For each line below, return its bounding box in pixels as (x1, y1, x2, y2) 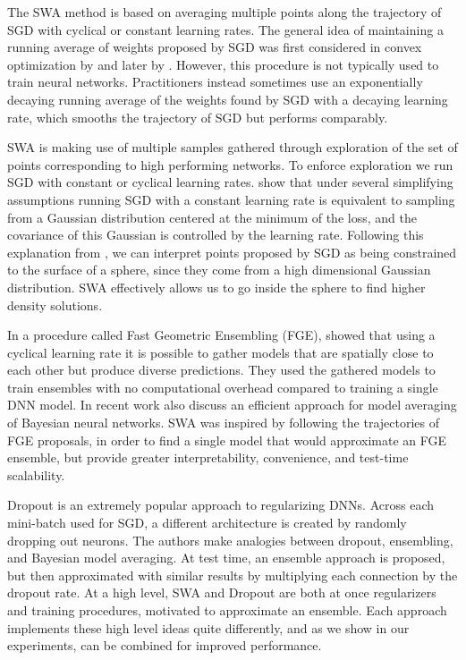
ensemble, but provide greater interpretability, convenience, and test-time (7, 448, 409, 467)
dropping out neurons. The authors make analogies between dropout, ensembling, (7, 530, 453, 549)
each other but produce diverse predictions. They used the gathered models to (7, 360, 436, 379)
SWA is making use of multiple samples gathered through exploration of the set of (7, 138, 458, 157)
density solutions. (7, 295, 103, 314)
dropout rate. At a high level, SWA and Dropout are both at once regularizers (7, 583, 436, 602)
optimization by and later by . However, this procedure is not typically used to (7, 55, 439, 73)
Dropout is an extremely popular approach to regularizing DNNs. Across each (7, 495, 434, 514)
